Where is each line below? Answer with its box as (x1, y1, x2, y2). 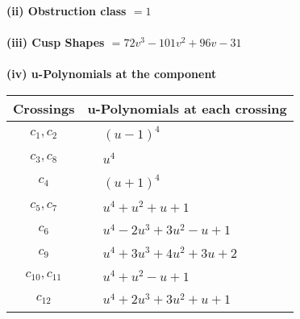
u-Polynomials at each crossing (87, 98, 287, 118)
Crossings (13, 98, 75, 118)
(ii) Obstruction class (6, 2, 127, 19)
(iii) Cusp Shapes (6, 34, 105, 51)
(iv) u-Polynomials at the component (6, 65, 217, 82)
